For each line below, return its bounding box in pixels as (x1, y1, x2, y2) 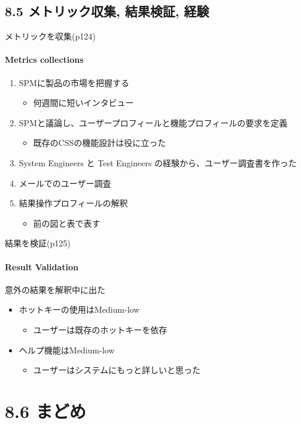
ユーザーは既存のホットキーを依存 (33, 323, 168, 335)
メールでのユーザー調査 (19, 176, 111, 189)
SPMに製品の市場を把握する (19, 76, 129, 89)
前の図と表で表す (33, 216, 101, 229)
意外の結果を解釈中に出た (5, 283, 105, 295)
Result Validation (5, 260, 78, 273)
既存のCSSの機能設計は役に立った (33, 136, 166, 149)
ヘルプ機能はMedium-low (19, 343, 115, 356)
